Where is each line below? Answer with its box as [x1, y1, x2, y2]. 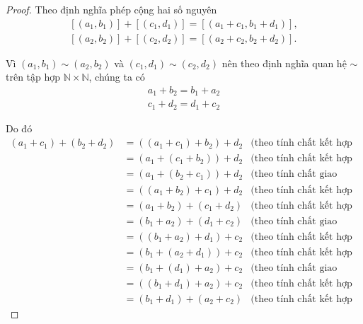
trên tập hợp [6, 69, 61, 84]
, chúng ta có [88, 69, 145, 84]
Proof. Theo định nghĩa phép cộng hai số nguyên [6, 2, 217, 16]
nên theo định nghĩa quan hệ [221, 55, 347, 70]
